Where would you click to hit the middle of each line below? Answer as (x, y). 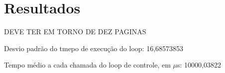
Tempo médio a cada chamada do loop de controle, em (87, 65)
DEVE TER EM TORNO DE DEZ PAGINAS (75, 32)
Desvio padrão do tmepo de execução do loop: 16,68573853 (94, 48)
